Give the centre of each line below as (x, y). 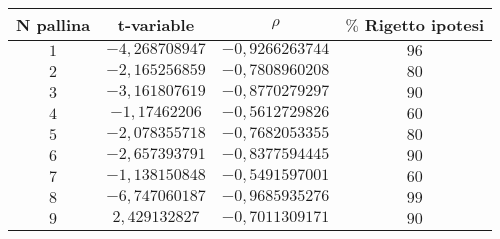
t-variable (156, 24)
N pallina (53, 24)
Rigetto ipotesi (424, 24)
